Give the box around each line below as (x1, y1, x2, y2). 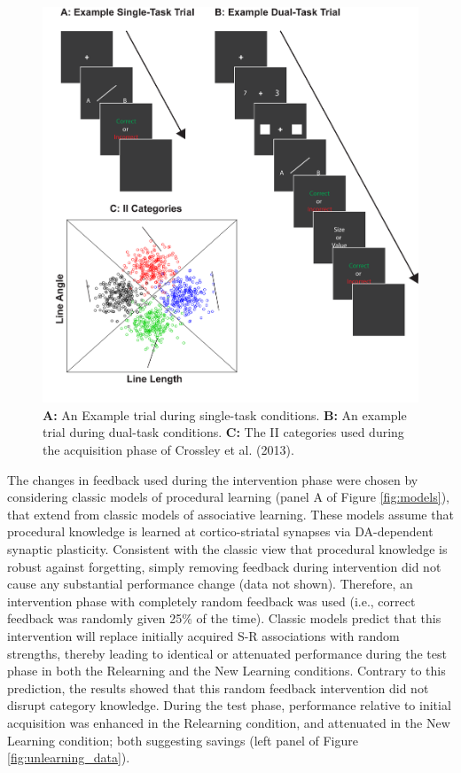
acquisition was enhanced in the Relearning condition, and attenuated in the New (7, 713, 450, 731)
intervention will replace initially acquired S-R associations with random (7, 626, 400, 644)
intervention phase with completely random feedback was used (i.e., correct (7, 591, 416, 610)
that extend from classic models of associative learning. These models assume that (7, 504, 454, 523)
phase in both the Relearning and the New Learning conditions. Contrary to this (7, 661, 446, 680)
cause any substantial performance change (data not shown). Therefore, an (7, 574, 413, 593)
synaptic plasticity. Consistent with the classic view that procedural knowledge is (7, 539, 448, 558)
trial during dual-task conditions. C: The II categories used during (43, 423, 404, 441)
